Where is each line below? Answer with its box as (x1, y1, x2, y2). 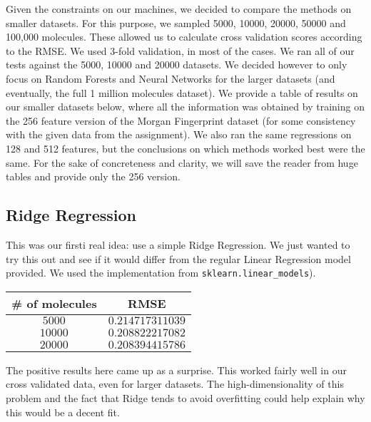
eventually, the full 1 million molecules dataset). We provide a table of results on (6, 85, 358, 100)
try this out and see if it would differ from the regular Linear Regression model (6, 251, 351, 266)
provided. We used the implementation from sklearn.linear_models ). (6, 265, 316, 280)
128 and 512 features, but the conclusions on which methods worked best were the (6, 140, 365, 155)
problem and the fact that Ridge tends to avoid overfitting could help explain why (6, 390, 365, 405)
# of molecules (11, 294, 97, 312)
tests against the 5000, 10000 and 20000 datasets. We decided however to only (6, 57, 347, 72)
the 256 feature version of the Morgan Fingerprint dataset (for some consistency (6, 113, 356, 128)
